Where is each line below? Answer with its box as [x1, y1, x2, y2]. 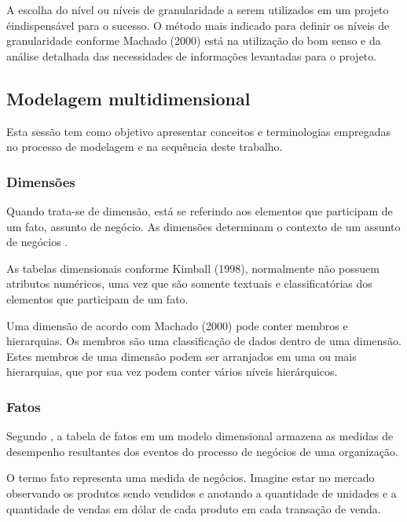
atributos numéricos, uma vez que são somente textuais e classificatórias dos [6, 275, 372, 292]
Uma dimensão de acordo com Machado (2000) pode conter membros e [6, 317, 348, 333]
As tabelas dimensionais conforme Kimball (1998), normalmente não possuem [6, 259, 379, 276]
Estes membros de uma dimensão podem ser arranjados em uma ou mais [6, 347, 357, 364]
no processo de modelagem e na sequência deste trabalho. [6, 138, 283, 155]
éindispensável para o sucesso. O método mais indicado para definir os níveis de [6, 17, 390, 33]
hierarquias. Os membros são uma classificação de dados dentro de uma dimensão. [6, 333, 401, 349]
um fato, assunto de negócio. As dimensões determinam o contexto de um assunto [6, 218, 401, 234]
